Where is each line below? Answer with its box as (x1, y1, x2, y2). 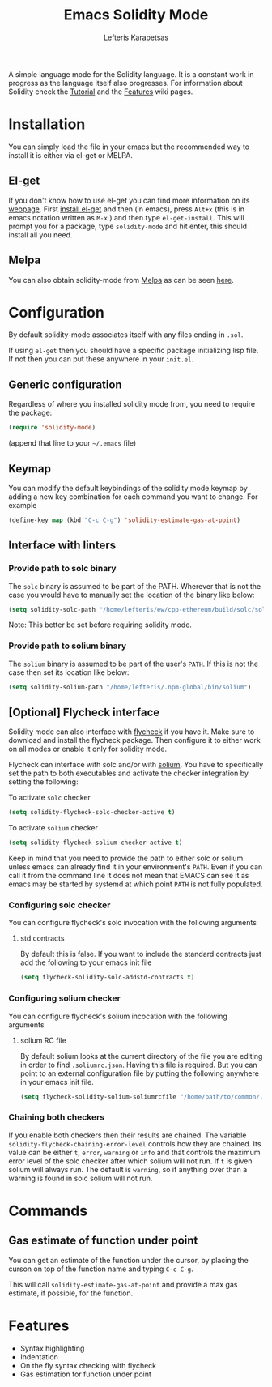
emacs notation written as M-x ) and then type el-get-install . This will (8, 212, 244, 222)
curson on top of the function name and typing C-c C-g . (8, 1264, 194, 1274)
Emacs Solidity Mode (63, 6, 209, 24)
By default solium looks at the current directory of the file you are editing (19, 1051, 263, 1061)
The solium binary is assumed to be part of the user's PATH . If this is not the (8, 659, 259, 668)
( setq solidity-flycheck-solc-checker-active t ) (8, 809, 176, 817)
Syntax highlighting (19, 1343, 85, 1353)
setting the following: (8, 777, 79, 787)
